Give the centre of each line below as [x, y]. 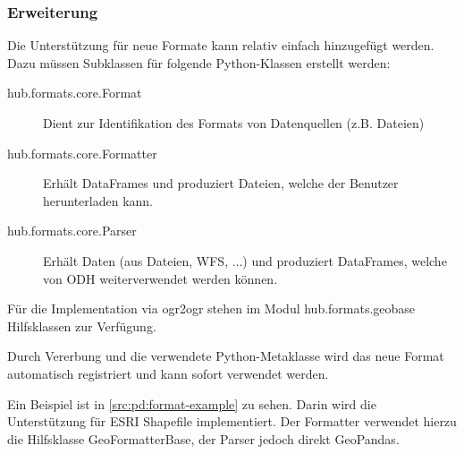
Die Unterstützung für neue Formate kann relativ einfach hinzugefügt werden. [221, 45]
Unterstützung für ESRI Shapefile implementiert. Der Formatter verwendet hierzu [232, 421]
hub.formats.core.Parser [72, 231]
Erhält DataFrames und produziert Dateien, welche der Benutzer [221, 183]
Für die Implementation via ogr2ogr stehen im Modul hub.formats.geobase [211, 308]
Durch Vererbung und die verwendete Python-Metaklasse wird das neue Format [226, 356]
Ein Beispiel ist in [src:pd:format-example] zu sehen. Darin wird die [192, 403]
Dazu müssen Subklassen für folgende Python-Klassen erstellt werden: [199, 62]
